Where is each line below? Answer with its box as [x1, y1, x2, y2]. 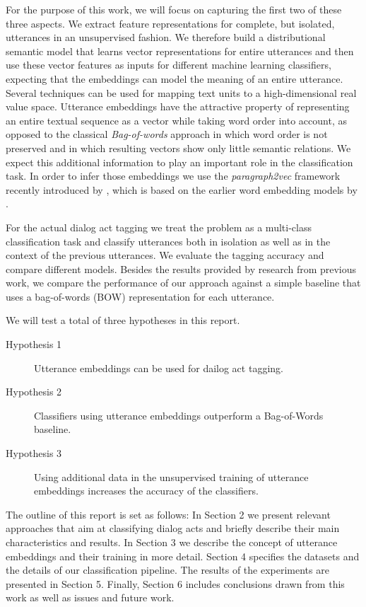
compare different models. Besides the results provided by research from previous [6, 261, 357, 276]
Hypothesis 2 [6, 384, 62, 399]
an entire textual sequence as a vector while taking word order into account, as [6, 112, 347, 127]
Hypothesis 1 [6, 337, 62, 352]
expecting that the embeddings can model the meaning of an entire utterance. [6, 71, 343, 86]
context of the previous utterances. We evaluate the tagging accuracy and [6, 248, 324, 262]
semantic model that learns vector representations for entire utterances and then [6, 43, 354, 58]
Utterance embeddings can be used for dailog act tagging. [34, 360, 283, 375]
